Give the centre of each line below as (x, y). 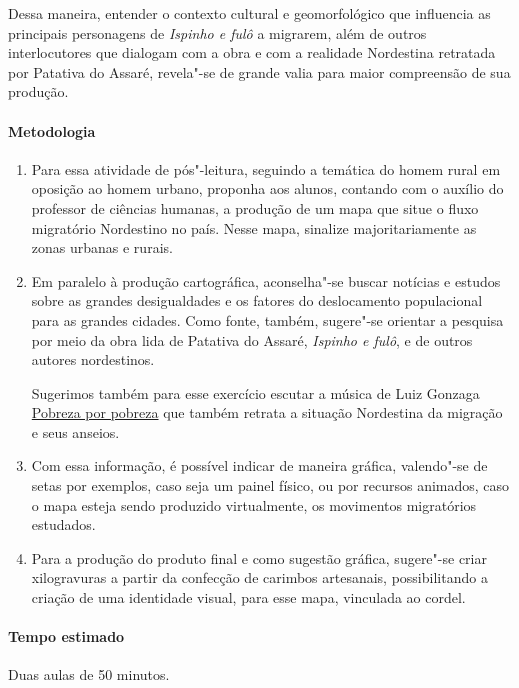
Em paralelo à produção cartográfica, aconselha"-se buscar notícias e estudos (266, 280)
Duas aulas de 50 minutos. (89, 674)
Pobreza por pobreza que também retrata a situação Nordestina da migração (267, 412)
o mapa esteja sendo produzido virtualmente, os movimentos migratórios (254, 504)
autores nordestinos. (93, 359)
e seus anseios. (75, 431)
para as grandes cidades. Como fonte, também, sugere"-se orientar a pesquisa (267, 319)
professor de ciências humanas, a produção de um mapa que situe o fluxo (255, 207)
